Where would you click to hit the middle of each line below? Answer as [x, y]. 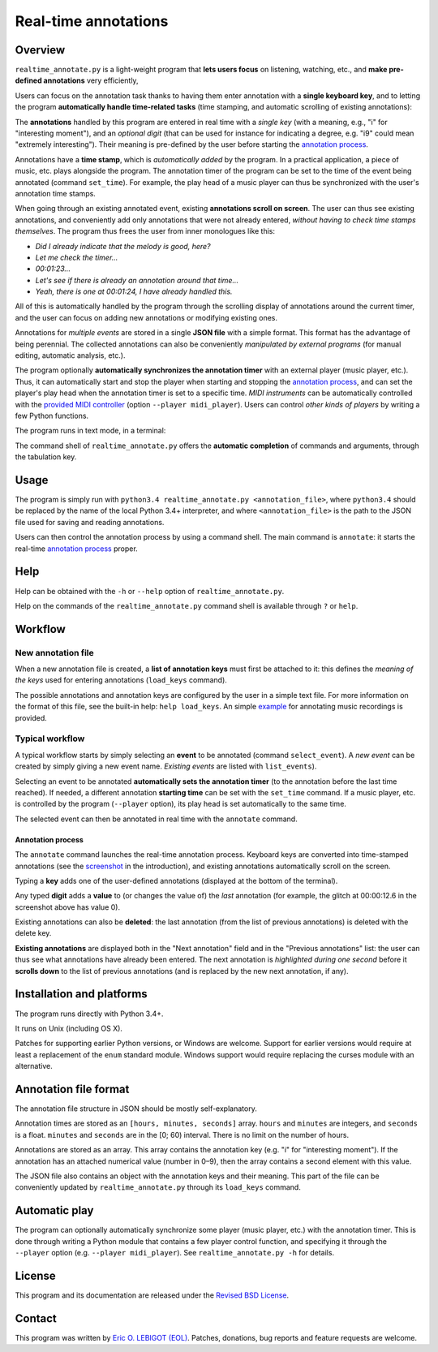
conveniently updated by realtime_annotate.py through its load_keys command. [158, 1187]
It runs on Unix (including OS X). [69, 1028]
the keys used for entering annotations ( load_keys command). [121, 680]
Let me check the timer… [77, 257]
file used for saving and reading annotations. [90, 522]
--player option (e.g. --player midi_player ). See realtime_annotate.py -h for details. [175, 1253]
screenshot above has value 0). [68, 907]
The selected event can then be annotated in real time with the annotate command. [156, 819]
